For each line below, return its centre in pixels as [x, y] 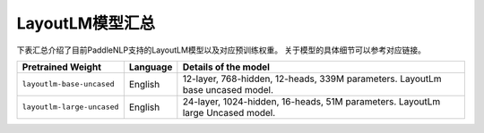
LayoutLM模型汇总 [86, 23]
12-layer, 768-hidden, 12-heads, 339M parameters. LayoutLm [312, 79]
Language [151, 67]
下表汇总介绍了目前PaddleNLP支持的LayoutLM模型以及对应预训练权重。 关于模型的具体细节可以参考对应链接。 [221, 50]
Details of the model [226, 67]
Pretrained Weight [62, 67]
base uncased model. [228, 89]
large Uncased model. [229, 112]
